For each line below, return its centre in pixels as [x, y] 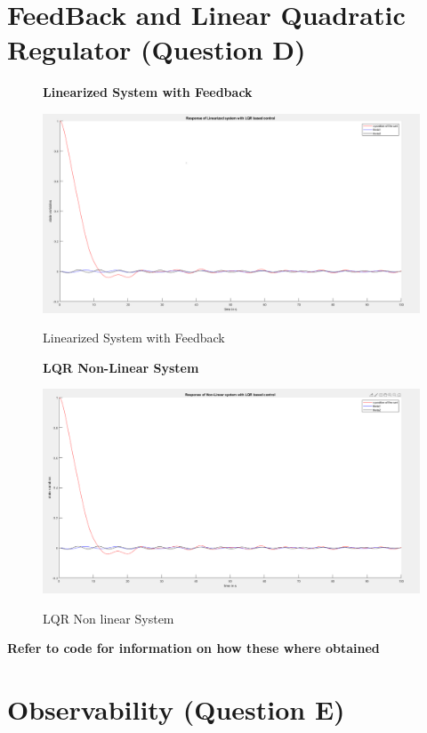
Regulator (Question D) [157, 49]
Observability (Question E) [176, 709]
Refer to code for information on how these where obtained [193, 648]
